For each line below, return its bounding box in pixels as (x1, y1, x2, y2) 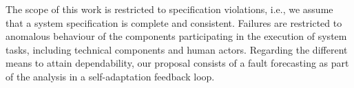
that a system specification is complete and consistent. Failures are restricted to (6, 15, 342, 30)
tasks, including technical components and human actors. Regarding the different (6, 42, 348, 56)
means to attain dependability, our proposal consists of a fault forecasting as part (6, 56, 349, 70)
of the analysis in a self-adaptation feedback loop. (6, 69, 215, 83)
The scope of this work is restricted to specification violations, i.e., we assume (6, 2, 333, 16)
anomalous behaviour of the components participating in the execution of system (6, 29, 347, 43)
